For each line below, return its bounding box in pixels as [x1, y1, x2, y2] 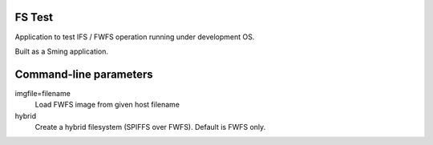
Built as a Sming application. [14, 46, 108, 56]
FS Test [14, 10, 54, 24]
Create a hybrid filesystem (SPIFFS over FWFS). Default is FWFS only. [34, 122, 266, 131]
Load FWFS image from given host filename [34, 100, 180, 110]
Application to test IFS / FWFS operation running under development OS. [14, 32, 255, 42]
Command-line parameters [14, 67, 154, 81]
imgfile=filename [14, 88, 71, 98]
